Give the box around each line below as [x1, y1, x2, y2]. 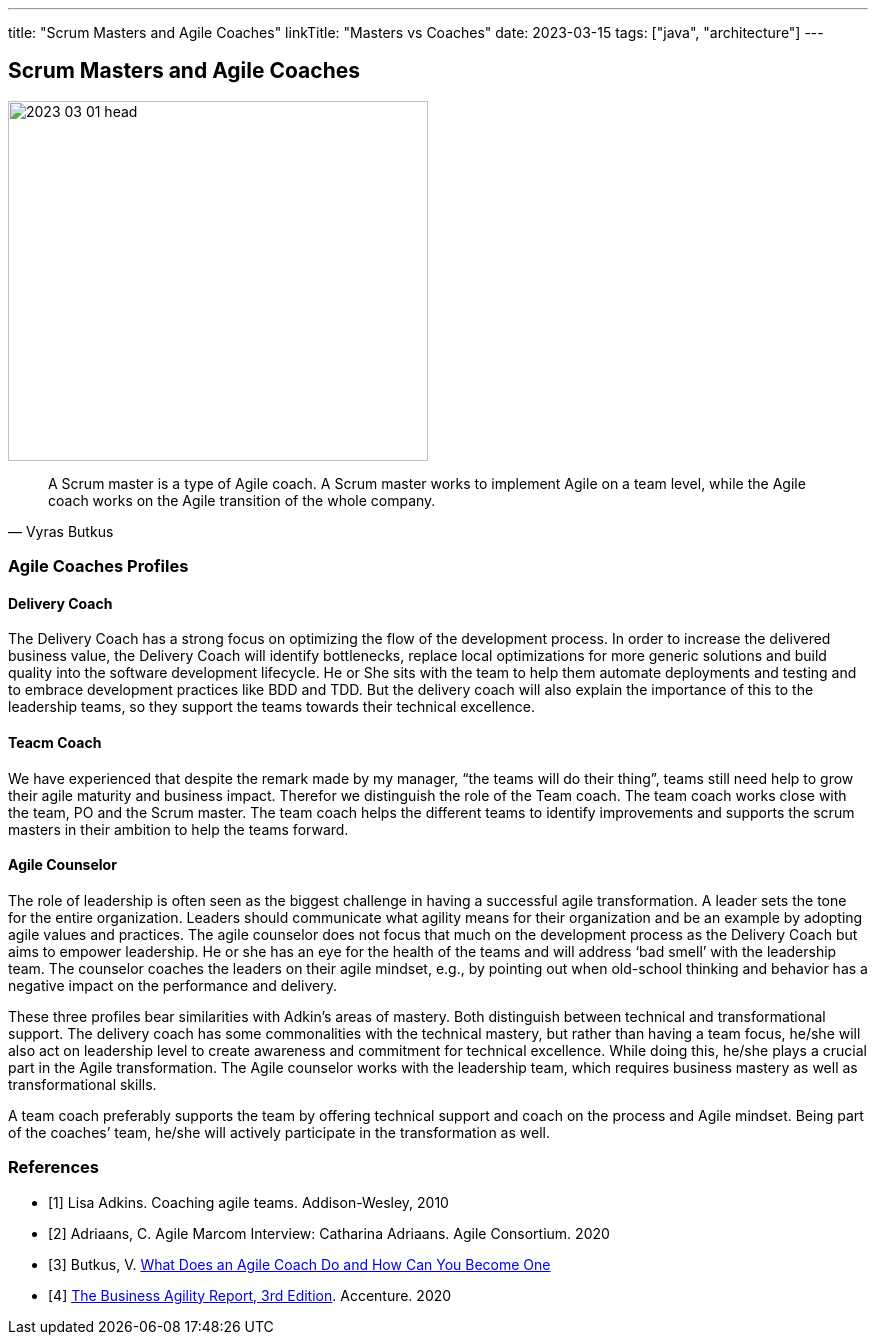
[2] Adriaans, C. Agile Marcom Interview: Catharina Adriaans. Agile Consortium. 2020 [48, 1224, 610, 1242]
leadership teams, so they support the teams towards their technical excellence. [8, 698, 536, 716]
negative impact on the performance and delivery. [8, 976, 337, 994]
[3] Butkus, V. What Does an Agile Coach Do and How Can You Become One [48, 1255, 551, 1273]
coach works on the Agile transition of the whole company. [48, 491, 436, 509]
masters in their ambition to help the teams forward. [8, 820, 349, 838]
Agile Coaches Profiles [8, 556, 189, 577]
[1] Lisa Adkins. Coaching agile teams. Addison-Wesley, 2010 [48, 1193, 449, 1211]
